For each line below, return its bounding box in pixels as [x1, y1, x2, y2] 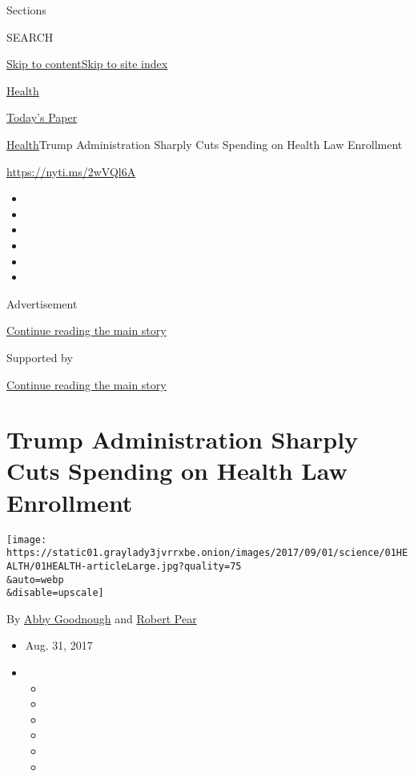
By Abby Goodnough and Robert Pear [6, 610, 197, 626]
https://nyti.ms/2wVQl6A [6, 163, 136, 179]
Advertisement [6, 295, 78, 312]
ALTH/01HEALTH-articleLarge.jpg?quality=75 [6, 560, 242, 572]
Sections [6, 2, 46, 18]
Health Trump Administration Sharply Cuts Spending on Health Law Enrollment [6, 135, 403, 152]
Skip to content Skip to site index [6, 55, 168, 72]
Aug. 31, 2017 [25, 637, 93, 654]
